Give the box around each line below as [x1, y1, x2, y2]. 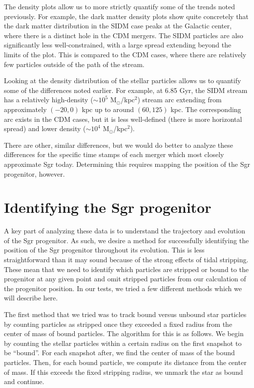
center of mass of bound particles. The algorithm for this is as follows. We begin [4, 328, 244, 339]
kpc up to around [82, 104, 134, 114]
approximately [4, 104, 47, 114]
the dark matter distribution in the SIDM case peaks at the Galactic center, [4, 21, 232, 31]
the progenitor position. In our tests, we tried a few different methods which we [4, 283, 242, 293]
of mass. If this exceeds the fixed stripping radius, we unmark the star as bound [4, 366, 243, 377]
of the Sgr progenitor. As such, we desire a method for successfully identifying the [4, 235, 249, 245]
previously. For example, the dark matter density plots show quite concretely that [4, 11, 249, 21]
